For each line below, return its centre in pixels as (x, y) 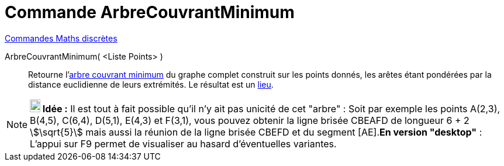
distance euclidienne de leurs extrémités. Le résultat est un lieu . (151, 84)
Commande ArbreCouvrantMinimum (150, 12)
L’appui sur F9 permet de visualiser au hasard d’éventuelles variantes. (183, 143)
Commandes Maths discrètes (61, 38)
